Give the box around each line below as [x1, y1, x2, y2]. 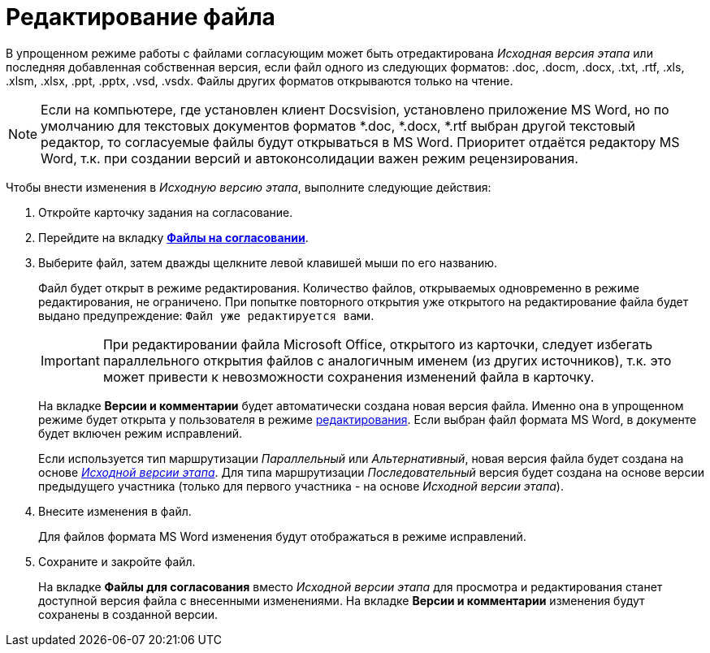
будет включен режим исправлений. [38, 426, 242, 440]
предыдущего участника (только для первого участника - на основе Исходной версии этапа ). [38, 478, 564, 493]
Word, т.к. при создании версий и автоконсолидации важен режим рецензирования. [41, 149, 578, 166]
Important [41, 352, 100, 369]
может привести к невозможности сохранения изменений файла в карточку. [102, 368, 595, 385]
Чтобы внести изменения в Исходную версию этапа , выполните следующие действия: [6, 179, 491, 194]
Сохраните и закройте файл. [38, 554, 196, 569]
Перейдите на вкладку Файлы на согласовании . [38, 230, 309, 244]
